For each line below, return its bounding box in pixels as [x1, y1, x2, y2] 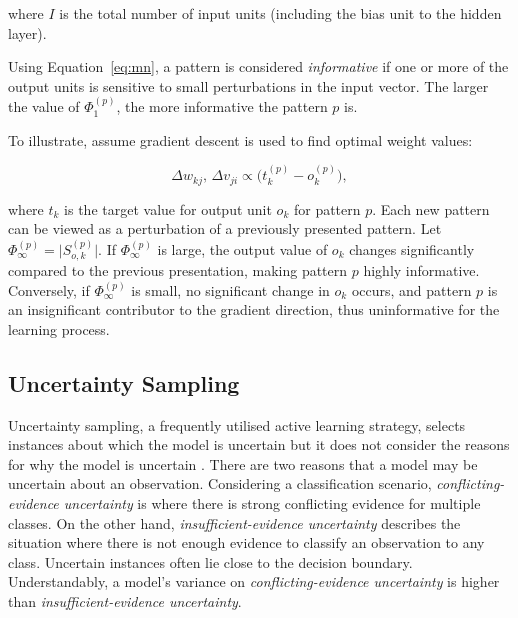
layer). [8, 22, 47, 43]
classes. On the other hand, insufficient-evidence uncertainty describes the [8, 512, 461, 533]
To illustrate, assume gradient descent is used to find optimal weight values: [8, 129, 473, 150]
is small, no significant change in [131, 279, 330, 300]
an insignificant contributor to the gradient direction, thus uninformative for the [8, 299, 500, 320]
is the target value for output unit [64, 198, 272, 219]
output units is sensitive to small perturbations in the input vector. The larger [8, 75, 489, 96]
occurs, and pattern [351, 279, 472, 300]
